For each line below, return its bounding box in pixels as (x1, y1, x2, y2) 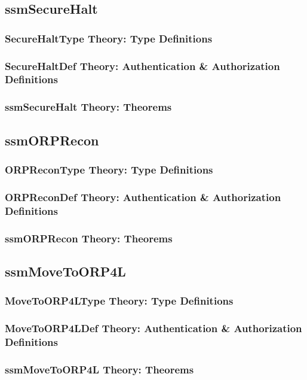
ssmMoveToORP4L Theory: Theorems (5, 361, 194, 376)
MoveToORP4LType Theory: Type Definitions (5, 293, 234, 308)
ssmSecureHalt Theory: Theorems (5, 99, 172, 114)
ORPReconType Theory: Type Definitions (5, 162, 213, 177)
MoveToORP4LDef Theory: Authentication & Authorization (5, 321, 302, 336)
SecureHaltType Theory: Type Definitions (5, 31, 213, 45)
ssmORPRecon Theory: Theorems (5, 230, 173, 245)
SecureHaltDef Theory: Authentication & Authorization (5, 58, 280, 73)
